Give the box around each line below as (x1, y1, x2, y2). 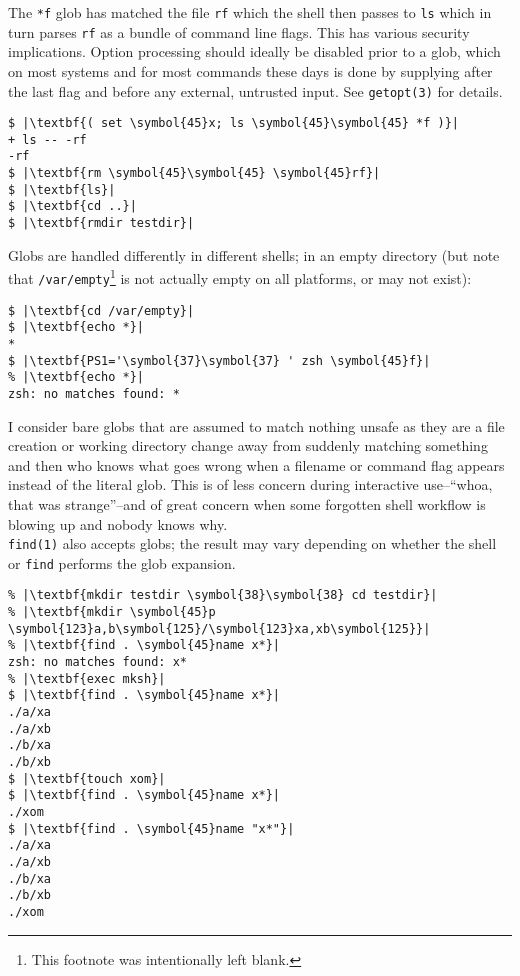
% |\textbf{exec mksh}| (8, 671, 166, 686)
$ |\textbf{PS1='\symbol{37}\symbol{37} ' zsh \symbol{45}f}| (8, 353, 431, 368)
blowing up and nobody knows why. (8, 513, 228, 534)
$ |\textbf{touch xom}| (8, 771, 166, 786)
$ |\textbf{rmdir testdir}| (8, 216, 195, 231)
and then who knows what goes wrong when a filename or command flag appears (8, 454, 505, 475)
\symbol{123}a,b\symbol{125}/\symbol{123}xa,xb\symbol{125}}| (8, 621, 431, 636)
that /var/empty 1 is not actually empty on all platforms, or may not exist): (8, 265, 472, 288)
